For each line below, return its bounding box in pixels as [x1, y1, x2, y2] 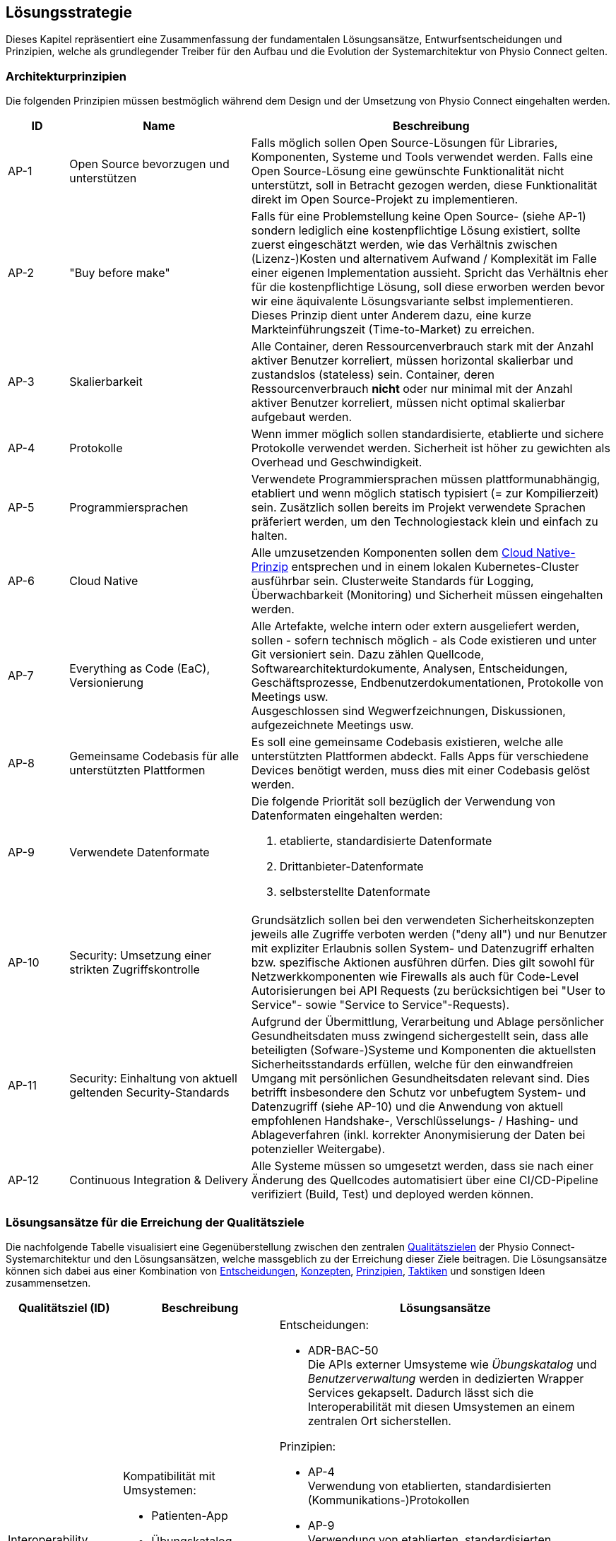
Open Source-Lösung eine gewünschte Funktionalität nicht [251, 164, 564, 179]
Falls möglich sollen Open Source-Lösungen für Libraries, [251, 136, 558, 150]
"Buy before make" [69, 266, 170, 281]
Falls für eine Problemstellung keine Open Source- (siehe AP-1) [251, 209, 586, 224]
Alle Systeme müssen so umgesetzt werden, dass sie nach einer [251, 1159, 594, 1174]
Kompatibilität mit [123, 1468, 215, 1483]
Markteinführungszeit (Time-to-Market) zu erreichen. [251, 322, 535, 337]
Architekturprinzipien [6, 69, 126, 83]
